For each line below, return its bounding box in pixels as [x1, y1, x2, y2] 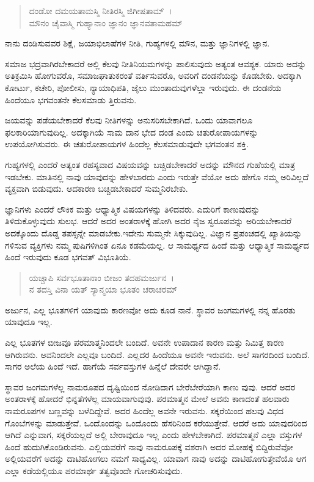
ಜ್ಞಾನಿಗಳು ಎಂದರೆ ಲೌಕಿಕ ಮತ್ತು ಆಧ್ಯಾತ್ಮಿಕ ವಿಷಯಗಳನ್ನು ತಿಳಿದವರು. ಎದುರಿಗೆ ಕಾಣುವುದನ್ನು [5, 202, 260, 215]
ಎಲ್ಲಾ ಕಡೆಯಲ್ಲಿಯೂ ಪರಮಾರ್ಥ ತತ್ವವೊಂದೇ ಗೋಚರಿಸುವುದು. [5, 464, 183, 477]
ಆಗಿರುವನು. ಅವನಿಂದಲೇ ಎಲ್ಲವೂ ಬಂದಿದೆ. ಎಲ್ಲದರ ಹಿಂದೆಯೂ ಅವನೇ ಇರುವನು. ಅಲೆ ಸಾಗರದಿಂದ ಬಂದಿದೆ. [5, 348, 310, 360]
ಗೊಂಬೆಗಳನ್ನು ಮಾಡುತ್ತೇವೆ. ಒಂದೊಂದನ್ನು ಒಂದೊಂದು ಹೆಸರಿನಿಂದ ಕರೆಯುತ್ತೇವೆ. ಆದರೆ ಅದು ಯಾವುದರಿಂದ [5, 416, 307, 429]
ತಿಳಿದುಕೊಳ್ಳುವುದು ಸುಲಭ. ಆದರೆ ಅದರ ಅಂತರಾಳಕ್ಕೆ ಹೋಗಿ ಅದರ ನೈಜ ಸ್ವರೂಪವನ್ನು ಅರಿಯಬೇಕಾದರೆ [5, 214, 292, 227]
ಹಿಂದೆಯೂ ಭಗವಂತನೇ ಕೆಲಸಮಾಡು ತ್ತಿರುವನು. [5, 93, 137, 106]
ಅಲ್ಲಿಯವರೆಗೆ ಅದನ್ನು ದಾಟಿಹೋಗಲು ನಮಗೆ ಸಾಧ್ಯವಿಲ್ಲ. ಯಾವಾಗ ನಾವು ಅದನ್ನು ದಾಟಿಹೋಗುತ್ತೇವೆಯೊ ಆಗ [5, 452, 307, 465]
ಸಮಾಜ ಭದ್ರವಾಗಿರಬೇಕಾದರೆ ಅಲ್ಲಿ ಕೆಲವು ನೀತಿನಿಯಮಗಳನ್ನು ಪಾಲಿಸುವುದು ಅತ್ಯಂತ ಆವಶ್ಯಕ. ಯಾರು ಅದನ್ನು [5, 57, 307, 70]
